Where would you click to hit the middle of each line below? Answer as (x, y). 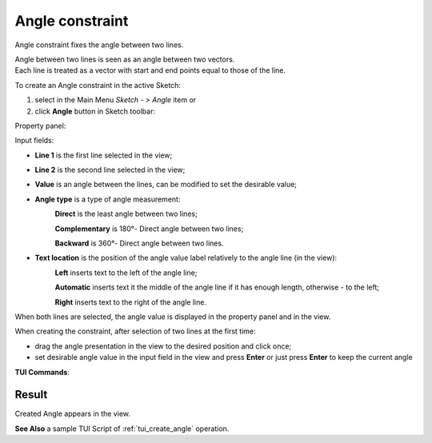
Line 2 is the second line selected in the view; (110, 170)
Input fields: (34, 141)
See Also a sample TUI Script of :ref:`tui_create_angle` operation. (122, 429)
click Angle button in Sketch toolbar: (95, 111)
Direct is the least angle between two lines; (126, 214)
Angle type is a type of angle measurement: (108, 199)
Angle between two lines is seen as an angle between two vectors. (125, 59)
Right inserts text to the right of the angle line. (131, 302)
